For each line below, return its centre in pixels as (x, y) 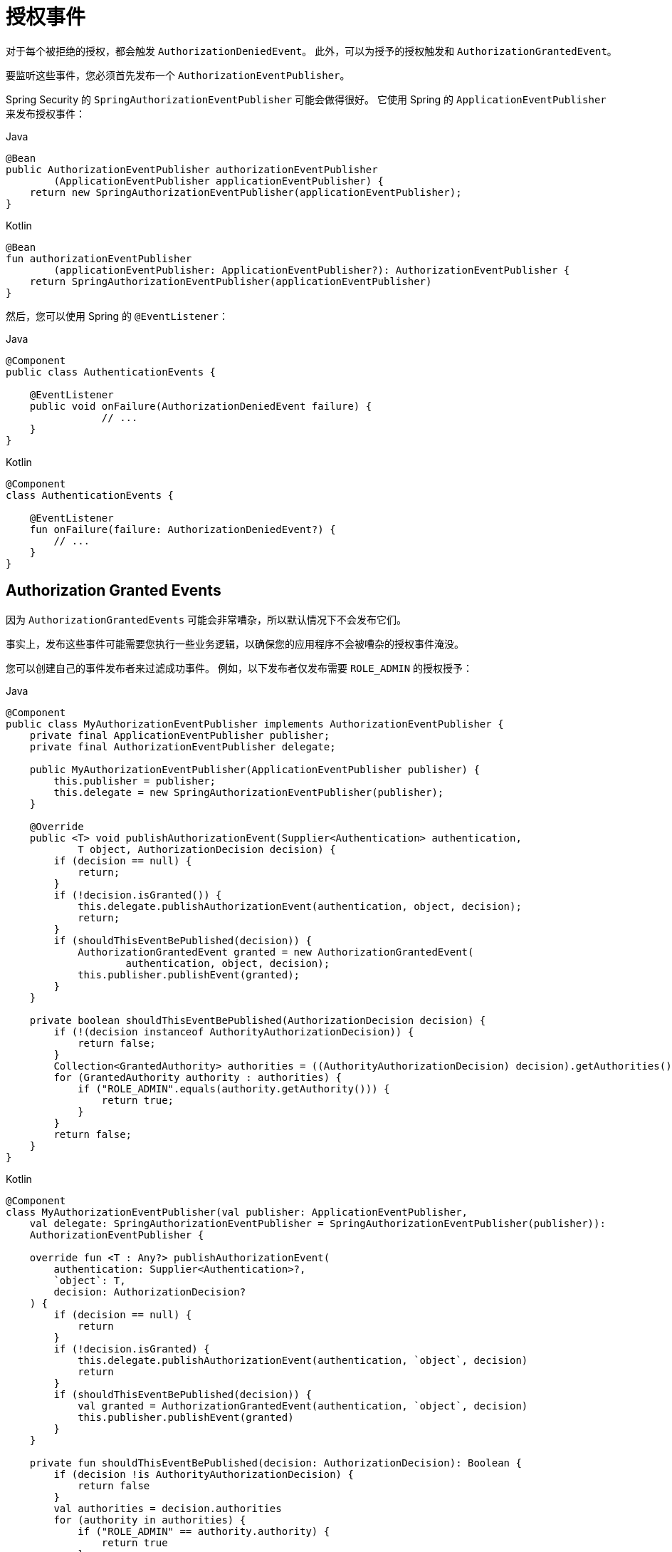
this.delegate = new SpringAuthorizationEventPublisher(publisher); (249, 792)
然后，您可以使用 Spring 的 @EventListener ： (117, 316)
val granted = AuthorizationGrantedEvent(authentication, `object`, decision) (303, 1406)
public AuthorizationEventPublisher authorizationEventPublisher (192, 169)
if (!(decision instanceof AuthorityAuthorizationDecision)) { (234, 1031)
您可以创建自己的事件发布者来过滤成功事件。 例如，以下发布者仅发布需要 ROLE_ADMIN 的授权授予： (240, 668)
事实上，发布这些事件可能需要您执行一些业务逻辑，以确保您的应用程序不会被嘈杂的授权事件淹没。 (235, 643)
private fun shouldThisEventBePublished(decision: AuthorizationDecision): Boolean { (275, 1463)
